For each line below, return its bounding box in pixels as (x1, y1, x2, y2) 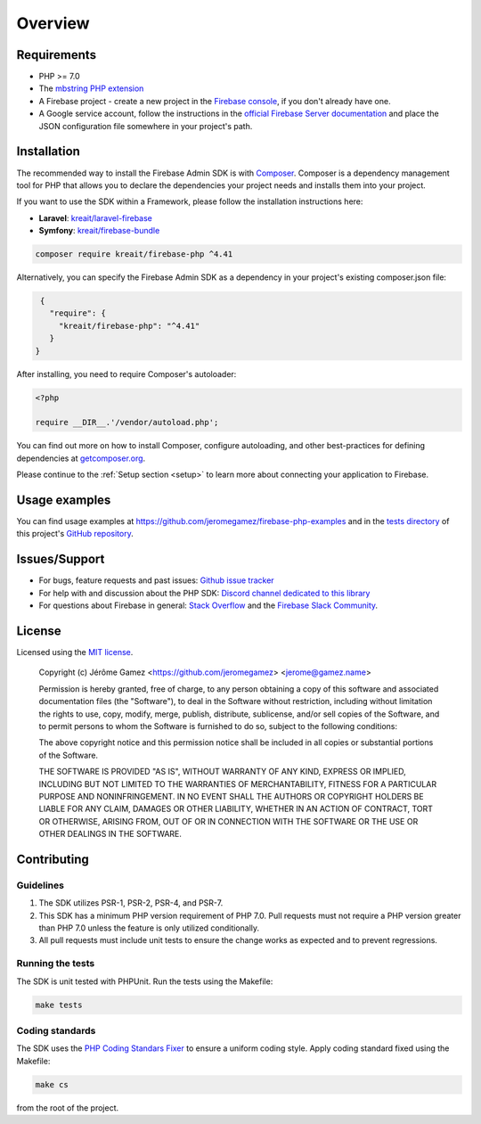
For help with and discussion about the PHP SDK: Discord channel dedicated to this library (38, 587, 371, 598)
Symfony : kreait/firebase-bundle (38, 226, 160, 236)
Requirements (16, 47, 97, 62)
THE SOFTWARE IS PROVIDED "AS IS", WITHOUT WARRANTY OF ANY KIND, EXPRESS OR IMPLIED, (38, 767, 407, 777)
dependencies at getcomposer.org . (16, 453, 146, 464)
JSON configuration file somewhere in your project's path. (38, 120, 253, 131)
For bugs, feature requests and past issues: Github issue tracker (38, 575, 275, 586)
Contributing (16, 851, 89, 866)
